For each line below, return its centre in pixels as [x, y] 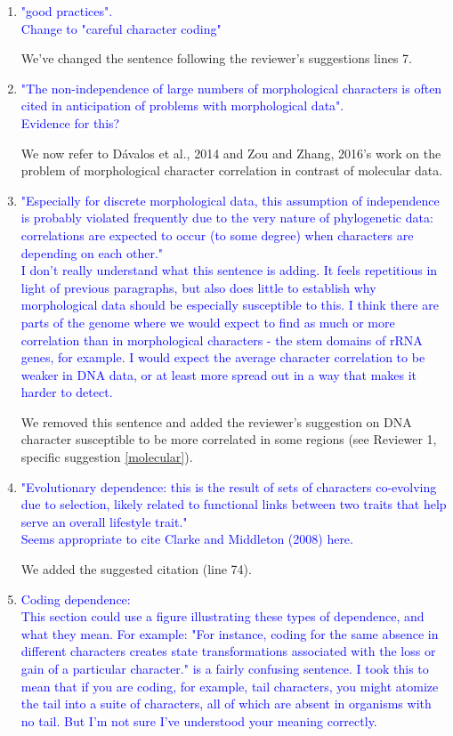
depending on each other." [92, 252]
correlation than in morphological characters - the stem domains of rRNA [222, 340]
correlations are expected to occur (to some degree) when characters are [217, 235]
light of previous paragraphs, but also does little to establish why [198, 287]
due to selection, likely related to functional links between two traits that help [234, 504]
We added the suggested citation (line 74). [136, 569]
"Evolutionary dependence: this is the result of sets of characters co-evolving [229, 486]
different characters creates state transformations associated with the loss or [228, 651]
